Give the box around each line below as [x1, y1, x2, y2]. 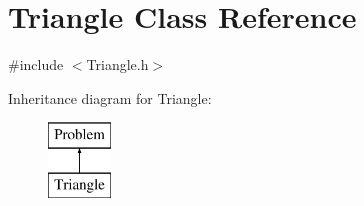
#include [8, 54, 64, 75]
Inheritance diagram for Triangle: [8, 87, 212, 108]
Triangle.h [86, 54, 149, 75]
